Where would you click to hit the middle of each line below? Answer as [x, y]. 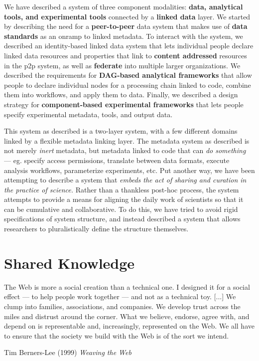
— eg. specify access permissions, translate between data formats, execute [117, 160]
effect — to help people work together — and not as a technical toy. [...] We [120, 296]
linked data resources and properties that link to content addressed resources [126, 55]
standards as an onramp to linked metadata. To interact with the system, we [124, 36]
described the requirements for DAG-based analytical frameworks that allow [128, 75]
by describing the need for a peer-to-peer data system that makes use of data [126, 26]
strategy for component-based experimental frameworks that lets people [124, 104]
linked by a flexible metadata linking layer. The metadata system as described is [127, 140]
